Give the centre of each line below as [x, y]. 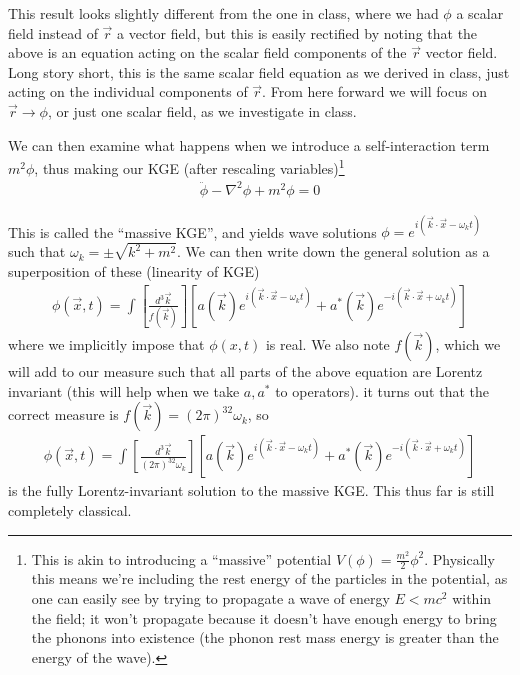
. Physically [459, 558]
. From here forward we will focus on [374, 91]
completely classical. [70, 509]
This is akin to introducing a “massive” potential [181, 558]
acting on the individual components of [128, 91]
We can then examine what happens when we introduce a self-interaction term [249, 144]
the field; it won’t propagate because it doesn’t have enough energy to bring [264, 617]
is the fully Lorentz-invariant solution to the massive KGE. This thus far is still [251, 490]
